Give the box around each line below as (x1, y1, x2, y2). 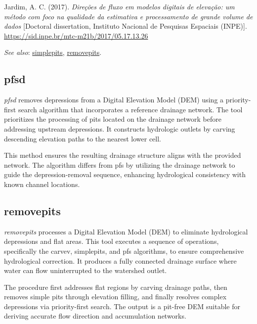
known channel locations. (4, 179, 80, 189)
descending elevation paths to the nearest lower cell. (4, 133, 161, 143)
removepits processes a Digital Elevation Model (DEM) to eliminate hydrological (4, 226, 248, 236)
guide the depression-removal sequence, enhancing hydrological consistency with (4, 169, 246, 180)
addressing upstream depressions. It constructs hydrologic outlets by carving (4, 123, 235, 134)
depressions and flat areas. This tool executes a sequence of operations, (4, 236, 219, 246)
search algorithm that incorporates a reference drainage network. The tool (18, 104, 243, 114)
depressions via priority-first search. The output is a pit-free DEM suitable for (4, 301, 241, 311)
